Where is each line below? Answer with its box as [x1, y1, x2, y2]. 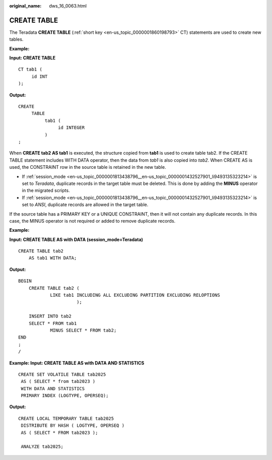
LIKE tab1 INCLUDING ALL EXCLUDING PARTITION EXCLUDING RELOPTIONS [50, 292, 220, 298]
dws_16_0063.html [49, 3, 87, 9]
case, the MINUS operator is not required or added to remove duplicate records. [9, 218, 176, 224]
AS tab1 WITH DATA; [28, 255, 77, 261]
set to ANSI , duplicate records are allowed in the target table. [22, 202, 149, 208]
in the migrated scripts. [22, 187, 70, 193]
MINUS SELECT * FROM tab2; [50, 327, 117, 333]
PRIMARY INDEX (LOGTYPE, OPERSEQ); [21, 393, 109, 399]
